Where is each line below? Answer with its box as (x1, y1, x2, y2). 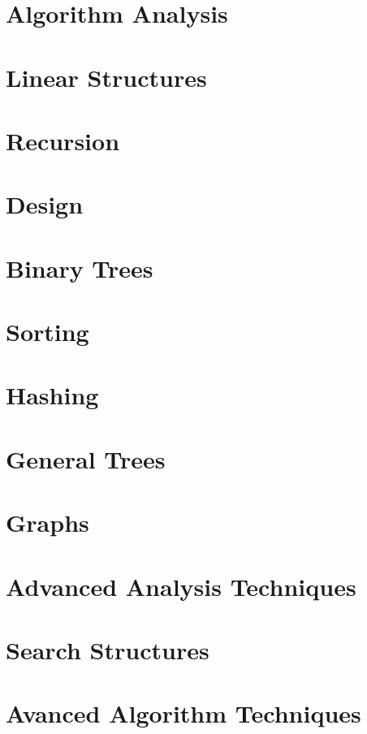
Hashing (6, 378, 99, 412)
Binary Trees (6, 251, 153, 284)
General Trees (6, 442, 166, 475)
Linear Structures (6, 60, 207, 93)
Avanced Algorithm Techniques (6, 697, 361, 730)
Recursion (6, 123, 120, 157)
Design (6, 188, 84, 221)
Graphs (6, 506, 89, 539)
